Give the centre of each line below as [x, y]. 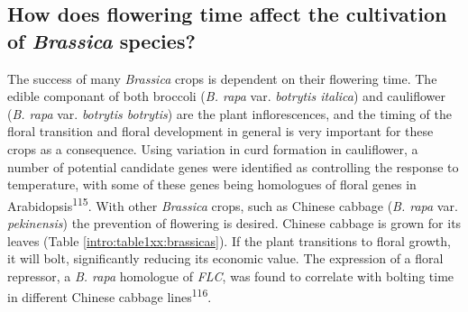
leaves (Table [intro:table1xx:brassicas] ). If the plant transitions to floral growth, [229, 240]
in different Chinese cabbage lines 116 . [110, 296]
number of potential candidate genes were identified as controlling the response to [233, 166]
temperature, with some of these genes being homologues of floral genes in [212, 184]
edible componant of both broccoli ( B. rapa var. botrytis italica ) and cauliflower [226, 96]
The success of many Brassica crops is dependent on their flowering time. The [222, 78]
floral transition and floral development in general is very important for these [220, 131]
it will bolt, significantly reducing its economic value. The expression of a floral [225, 258]
